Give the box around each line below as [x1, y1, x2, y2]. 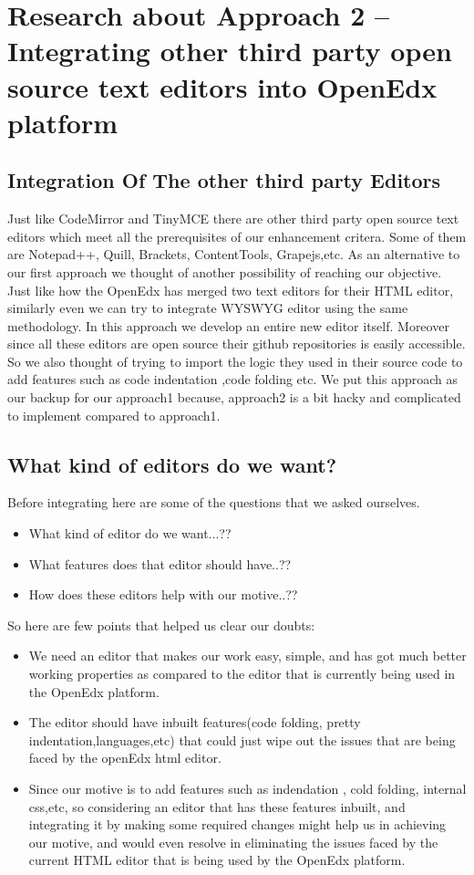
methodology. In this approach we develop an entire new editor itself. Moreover [7, 316, 449, 335]
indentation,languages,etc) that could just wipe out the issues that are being [28, 730, 456, 749]
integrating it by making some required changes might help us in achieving [28, 815, 447, 834]
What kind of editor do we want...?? [28, 524, 232, 543]
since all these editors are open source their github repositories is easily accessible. [7, 334, 466, 353]
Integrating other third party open [7, 32, 452, 69]
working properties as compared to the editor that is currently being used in [28, 664, 456, 683]
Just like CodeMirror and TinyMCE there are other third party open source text [7, 209, 459, 228]
